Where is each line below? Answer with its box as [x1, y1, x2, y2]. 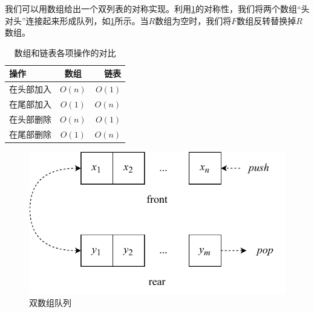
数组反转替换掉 [237, 14, 296, 27]
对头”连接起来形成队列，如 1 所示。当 [5, 14, 149, 27]
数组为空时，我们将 [155, 14, 232, 27]
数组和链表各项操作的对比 [14, 46, 116, 59]
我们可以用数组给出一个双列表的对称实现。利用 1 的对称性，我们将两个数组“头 [5, 2, 310, 14]
